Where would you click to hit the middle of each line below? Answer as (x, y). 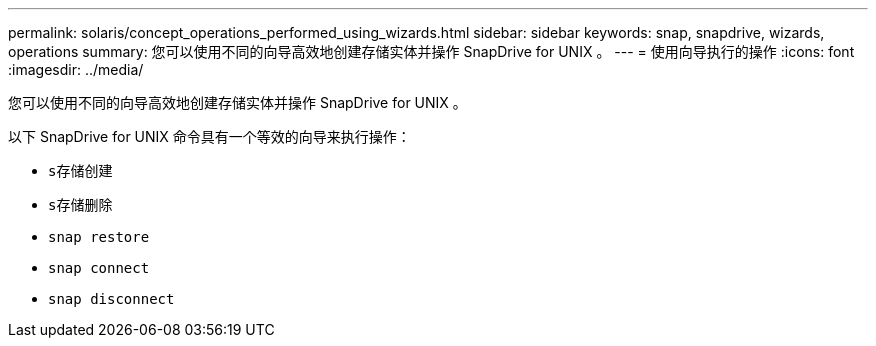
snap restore (99, 237)
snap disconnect (111, 299)
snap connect (99, 268)
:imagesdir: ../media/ (76, 69)
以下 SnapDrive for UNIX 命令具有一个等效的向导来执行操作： (209, 136)
